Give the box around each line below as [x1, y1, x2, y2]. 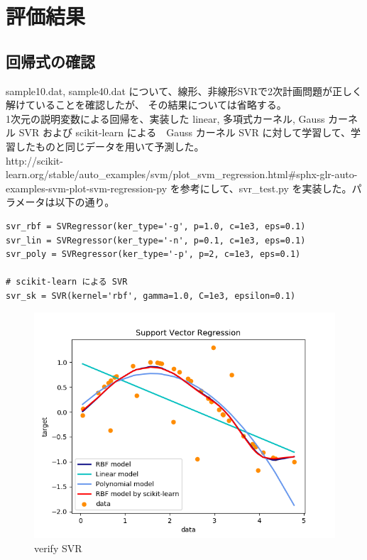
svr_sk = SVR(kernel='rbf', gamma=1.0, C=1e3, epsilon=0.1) [6, 290, 296, 301]
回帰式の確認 [6, 50, 95, 72]
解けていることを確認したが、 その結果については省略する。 [6, 97, 287, 112]
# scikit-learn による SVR [6, 277, 128, 287]
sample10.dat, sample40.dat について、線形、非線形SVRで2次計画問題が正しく [6, 83, 363, 98]
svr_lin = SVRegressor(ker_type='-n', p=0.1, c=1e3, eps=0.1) [6, 235, 306, 246]
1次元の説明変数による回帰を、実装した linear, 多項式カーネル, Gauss [6, 111, 325, 126]
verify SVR [34, 541, 82, 556]
